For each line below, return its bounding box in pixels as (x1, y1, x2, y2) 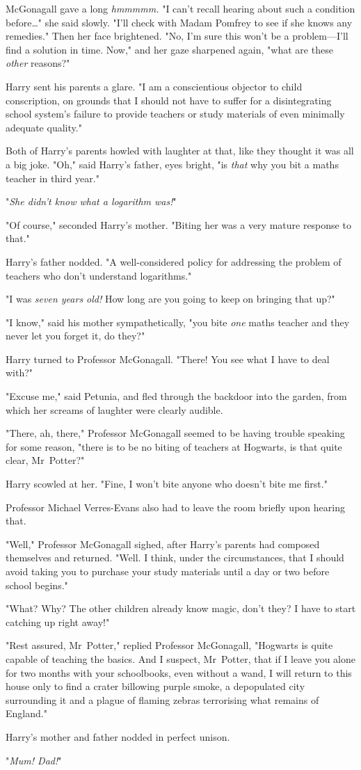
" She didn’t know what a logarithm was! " (6, 194, 177, 209)
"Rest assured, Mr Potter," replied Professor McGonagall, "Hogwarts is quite (6, 638, 333, 652)
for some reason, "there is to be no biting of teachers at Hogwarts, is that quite (6, 439, 342, 454)
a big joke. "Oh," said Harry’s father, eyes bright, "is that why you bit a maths (6, 157, 339, 171)
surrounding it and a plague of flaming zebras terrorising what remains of (6, 692, 319, 707)
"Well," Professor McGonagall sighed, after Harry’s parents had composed (6, 536, 320, 551)
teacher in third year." (6, 170, 99, 185)
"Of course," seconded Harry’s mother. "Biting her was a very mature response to (6, 217, 351, 232)
